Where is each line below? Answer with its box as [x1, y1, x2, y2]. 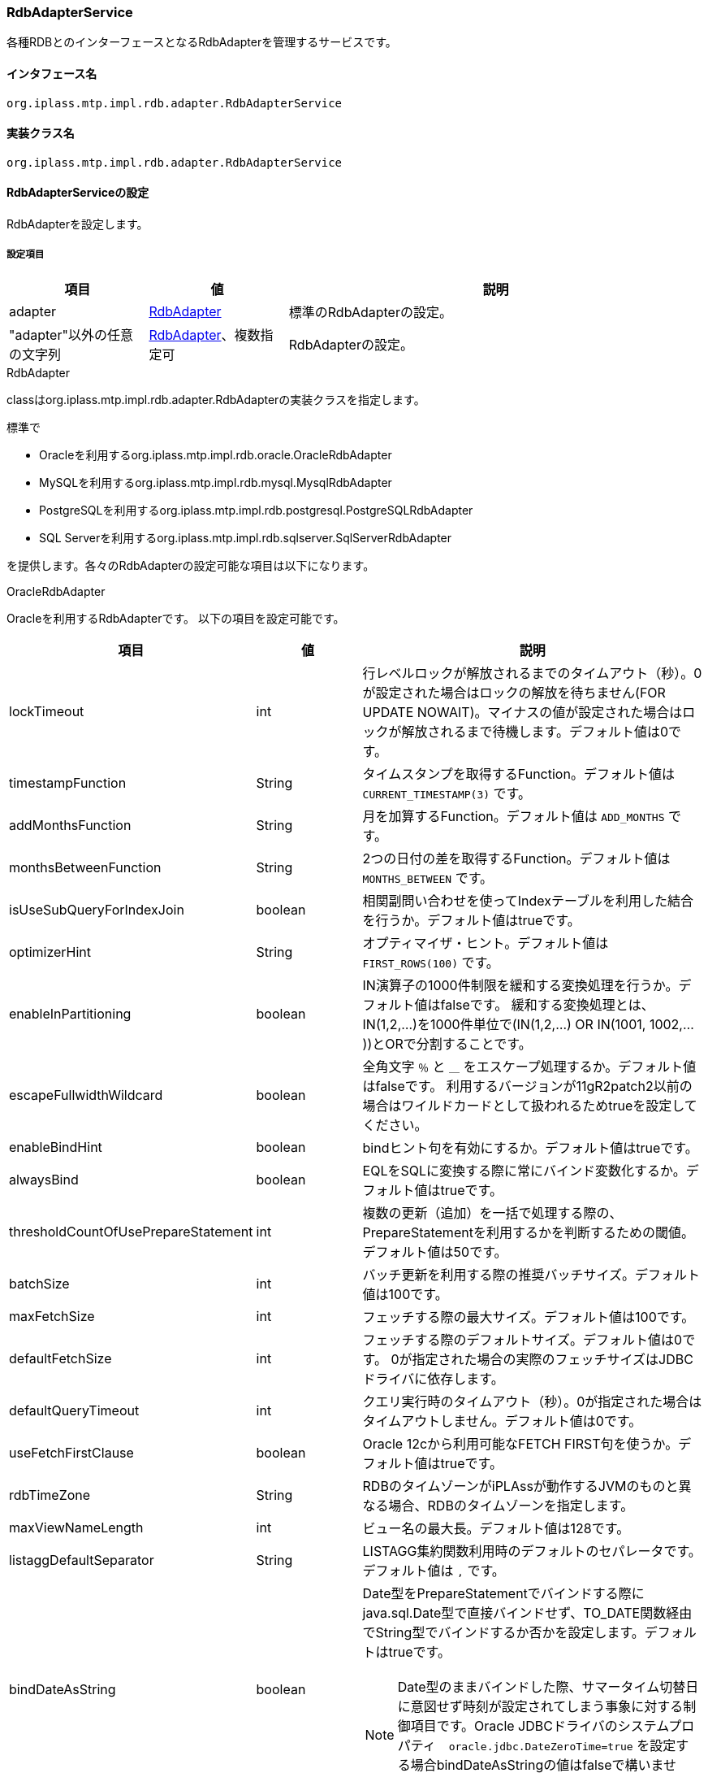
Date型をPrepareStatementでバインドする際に [362, 1584, 645, 1601]
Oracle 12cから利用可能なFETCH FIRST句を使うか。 [362, 1435, 679, 1452]
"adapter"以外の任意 [9, 326, 133, 343]
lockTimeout [9, 702, 84, 719]
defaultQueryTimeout [9, 1401, 140, 1419]
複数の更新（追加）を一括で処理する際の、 [362, 1204, 623, 1221]
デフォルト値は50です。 [362, 1243, 507, 1260]
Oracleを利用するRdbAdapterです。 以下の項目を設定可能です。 [6, 611, 345, 625]
